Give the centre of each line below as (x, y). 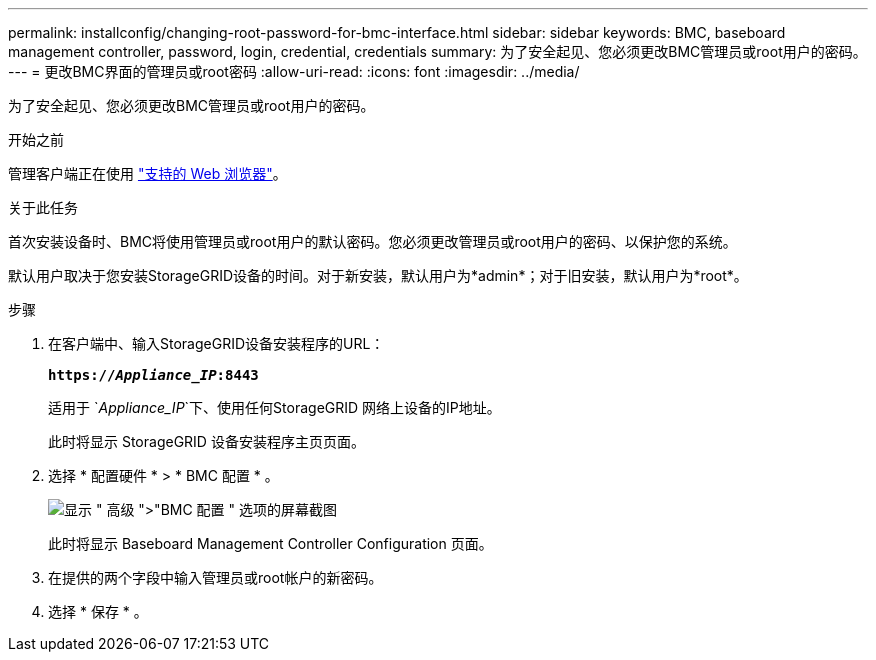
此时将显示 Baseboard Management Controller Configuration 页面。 (270, 543)
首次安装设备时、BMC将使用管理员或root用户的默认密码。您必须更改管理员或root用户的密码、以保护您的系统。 (372, 241)
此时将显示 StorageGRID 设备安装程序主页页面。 (206, 441)
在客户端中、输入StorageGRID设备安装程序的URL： (216, 343)
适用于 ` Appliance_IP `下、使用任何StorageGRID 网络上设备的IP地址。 (274, 407)
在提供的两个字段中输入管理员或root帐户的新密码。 (215, 577)
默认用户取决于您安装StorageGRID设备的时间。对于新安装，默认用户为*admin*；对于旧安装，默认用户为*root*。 (378, 275)
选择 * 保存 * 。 (98, 611)
